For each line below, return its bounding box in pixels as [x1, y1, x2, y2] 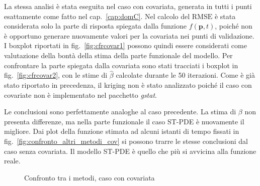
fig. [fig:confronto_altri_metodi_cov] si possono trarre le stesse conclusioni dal [4, 135, 248, 146]
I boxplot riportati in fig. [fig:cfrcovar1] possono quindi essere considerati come [4, 40, 247, 51]
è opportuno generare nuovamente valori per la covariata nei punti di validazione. [4, 30, 254, 41]
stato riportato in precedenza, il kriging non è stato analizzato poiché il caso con [4, 79, 252, 90]
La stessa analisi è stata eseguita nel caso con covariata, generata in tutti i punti [4, 1, 252, 11]
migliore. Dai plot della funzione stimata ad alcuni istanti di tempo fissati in [4, 126, 239, 136]
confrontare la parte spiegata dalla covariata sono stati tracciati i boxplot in [4, 60, 238, 70]
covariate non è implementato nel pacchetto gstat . [4, 89, 157, 100]
